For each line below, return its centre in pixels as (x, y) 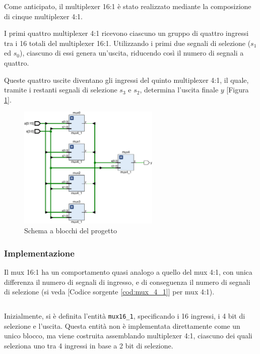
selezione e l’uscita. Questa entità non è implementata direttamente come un (122, 325)
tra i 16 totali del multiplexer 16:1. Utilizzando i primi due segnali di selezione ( (127, 43)
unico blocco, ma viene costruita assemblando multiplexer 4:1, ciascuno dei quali (128, 336)
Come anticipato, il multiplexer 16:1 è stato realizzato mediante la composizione (128, 6)
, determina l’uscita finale (179, 90)
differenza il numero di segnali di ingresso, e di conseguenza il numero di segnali (127, 282)
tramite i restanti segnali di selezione (61, 90)
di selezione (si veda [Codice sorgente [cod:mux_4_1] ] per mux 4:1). (109, 292)
